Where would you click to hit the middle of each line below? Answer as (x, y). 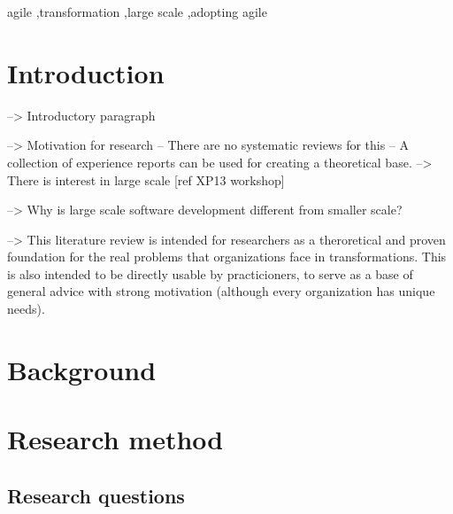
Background (82, 369)
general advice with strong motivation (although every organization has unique (221, 291)
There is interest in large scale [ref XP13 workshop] (146, 179)
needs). (26, 309)
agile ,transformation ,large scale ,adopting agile (137, 12)
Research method (115, 439)
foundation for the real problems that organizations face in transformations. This (227, 257)
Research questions (96, 495)
